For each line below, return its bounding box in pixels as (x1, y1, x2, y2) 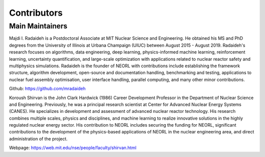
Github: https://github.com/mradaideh (9, 86, 86, 92)
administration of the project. (9, 135, 68, 142)
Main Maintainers (9, 22, 68, 30)
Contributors (9, 7, 63, 18)
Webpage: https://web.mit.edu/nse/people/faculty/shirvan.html (9, 145, 137, 151)
